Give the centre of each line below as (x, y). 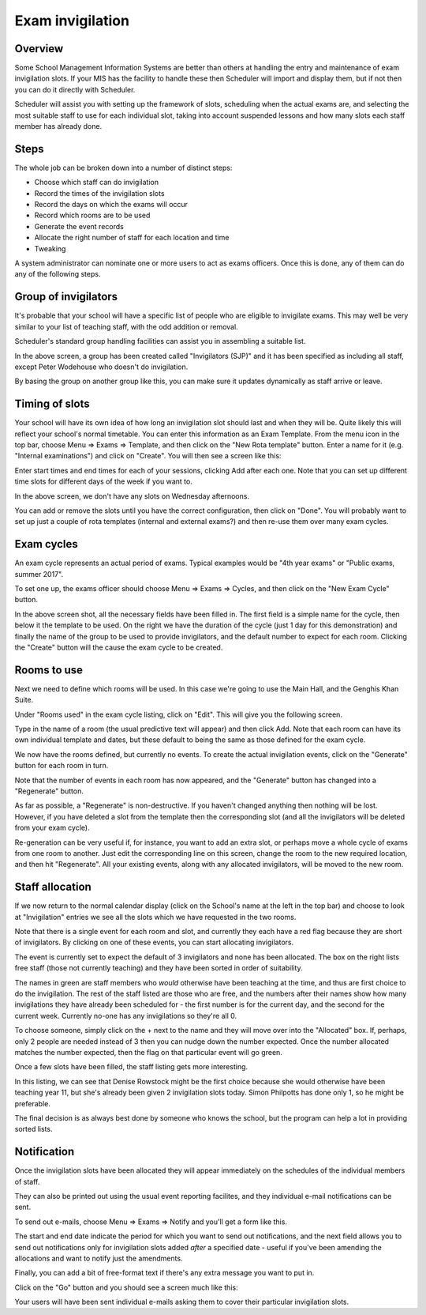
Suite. (24, 700)
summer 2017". (39, 574)
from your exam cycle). (52, 828)
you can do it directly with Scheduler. (75, 89)
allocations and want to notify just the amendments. (99, 1258)
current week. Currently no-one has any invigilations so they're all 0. (125, 1015)
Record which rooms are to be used (92, 215)
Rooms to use (49, 670)
